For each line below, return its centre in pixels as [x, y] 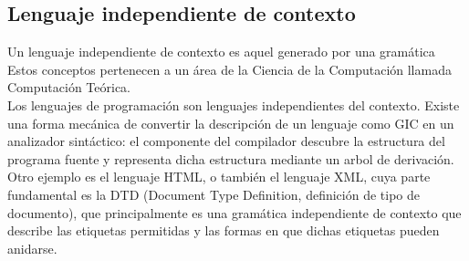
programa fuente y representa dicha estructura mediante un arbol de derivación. [231, 158]
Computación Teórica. [69, 87]
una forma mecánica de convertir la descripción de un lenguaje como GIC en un [231, 123]
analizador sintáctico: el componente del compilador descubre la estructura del [226, 141]
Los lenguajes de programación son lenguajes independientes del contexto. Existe [234, 104]
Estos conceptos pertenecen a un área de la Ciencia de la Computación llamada [229, 69]
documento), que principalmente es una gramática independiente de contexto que [234, 212]
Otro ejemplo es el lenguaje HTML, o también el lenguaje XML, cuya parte [219, 177]
